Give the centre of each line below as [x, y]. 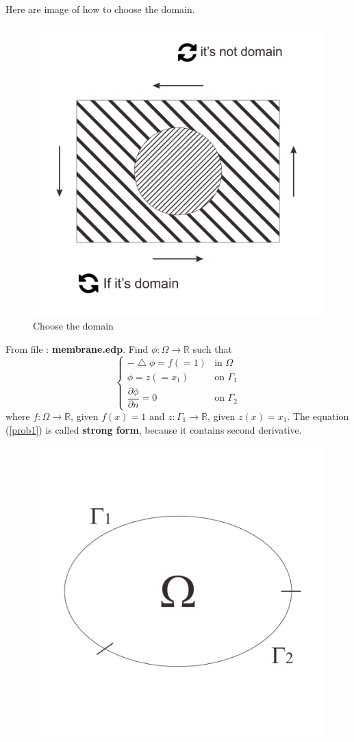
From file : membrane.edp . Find [77, 348]
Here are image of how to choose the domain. [100, 9]
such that [212, 348]
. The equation [318, 416]
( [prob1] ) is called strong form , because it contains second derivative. [154, 429]
